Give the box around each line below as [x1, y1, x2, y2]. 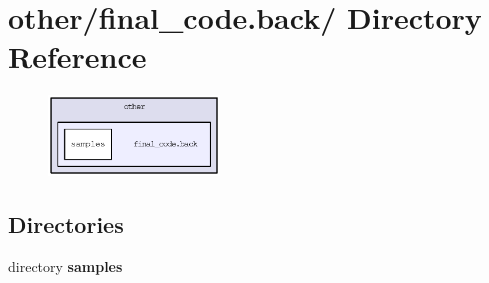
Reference [8, 36, 147, 77]
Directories [8, 208, 124, 239]
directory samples [8, 255, 123, 276]
